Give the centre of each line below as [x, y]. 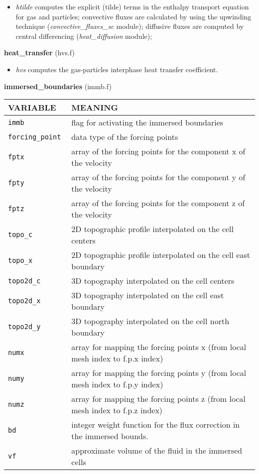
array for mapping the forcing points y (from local [159, 373]
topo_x [20, 261]
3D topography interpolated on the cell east [148, 295]
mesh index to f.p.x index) [117, 358]
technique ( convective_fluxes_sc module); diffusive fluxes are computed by [130, 26]
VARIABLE [32, 108]
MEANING [95, 108]
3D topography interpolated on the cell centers [153, 281]
